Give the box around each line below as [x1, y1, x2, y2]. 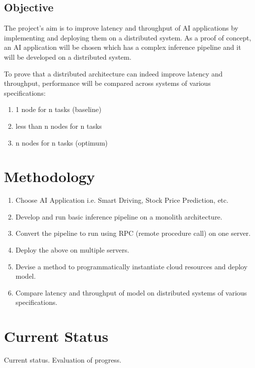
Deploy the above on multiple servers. [15, 245, 129, 255]
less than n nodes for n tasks [15, 120, 102, 131]
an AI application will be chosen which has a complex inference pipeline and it [4, 42, 241, 52]
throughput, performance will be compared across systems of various [4, 78, 211, 88]
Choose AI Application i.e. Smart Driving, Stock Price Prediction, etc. [15, 195, 228, 205]
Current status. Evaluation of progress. [4, 355, 122, 365]
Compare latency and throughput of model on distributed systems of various [15, 287, 247, 297]
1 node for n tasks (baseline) [15, 104, 101, 114]
